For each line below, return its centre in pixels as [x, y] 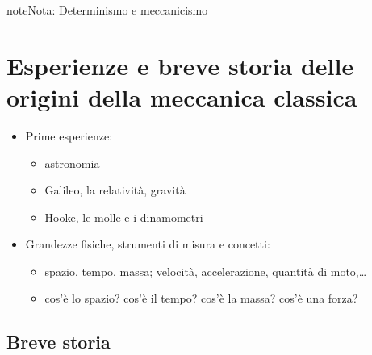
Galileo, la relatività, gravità [115, 190]
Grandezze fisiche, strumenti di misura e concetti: [148, 244]
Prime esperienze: [69, 135]
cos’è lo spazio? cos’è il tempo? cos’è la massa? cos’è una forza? [201, 298]
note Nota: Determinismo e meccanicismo [107, 10]
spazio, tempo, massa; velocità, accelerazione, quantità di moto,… [206, 271]
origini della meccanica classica [182, 96]
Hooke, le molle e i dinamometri [124, 217]
